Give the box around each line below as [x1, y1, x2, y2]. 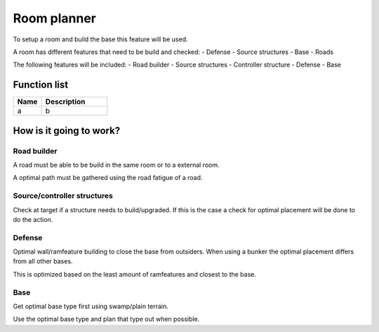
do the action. [13, 215, 53, 223]
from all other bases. [13, 257, 73, 265]
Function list [13, 79, 69, 91]
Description [45, 97, 86, 106]
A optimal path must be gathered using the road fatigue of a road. [13, 174, 203, 182]
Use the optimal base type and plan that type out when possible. [13, 315, 200, 324]
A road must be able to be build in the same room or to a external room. [13, 161, 220, 169]
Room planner [13, 11, 97, 26]
